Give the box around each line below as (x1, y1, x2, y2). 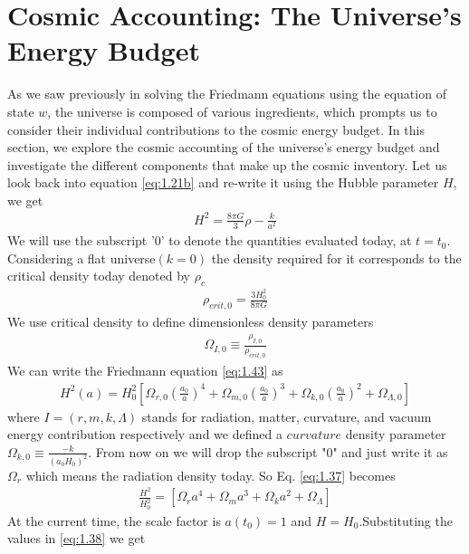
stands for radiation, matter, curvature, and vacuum (141, 406, 432, 425)
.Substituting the (359, 511, 453, 530)
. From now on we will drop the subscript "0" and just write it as (88, 442, 448, 461)
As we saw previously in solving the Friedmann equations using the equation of (7, 84, 446, 103)
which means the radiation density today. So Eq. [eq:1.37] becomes (25, 465, 396, 484)
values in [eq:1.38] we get (7, 529, 146, 548)
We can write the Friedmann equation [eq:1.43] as (7, 360, 283, 379)
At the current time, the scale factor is (7, 511, 221, 530)
